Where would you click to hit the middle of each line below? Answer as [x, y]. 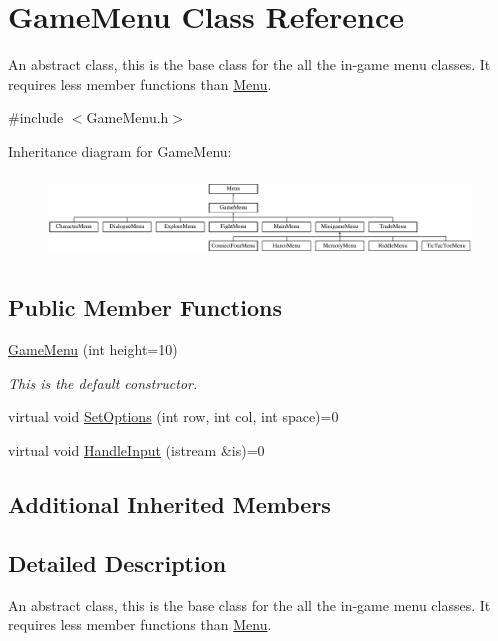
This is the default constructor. [103, 382]
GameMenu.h [127, 117]
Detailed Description [117, 562]
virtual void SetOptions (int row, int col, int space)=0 [173, 416]
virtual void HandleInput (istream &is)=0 [136, 450]
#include [36, 117]
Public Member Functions [145, 307]
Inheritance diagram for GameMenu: [120, 150]
